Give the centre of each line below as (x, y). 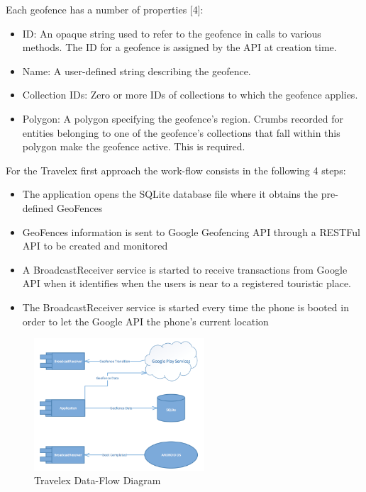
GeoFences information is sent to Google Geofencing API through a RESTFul (191, 231)
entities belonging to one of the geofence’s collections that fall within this (181, 132)
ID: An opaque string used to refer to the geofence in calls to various (172, 33)
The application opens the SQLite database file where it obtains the (170, 194)
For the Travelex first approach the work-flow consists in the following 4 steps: (176, 170)
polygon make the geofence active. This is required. (134, 146)
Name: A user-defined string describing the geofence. (137, 71)
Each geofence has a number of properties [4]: (105, 9)
